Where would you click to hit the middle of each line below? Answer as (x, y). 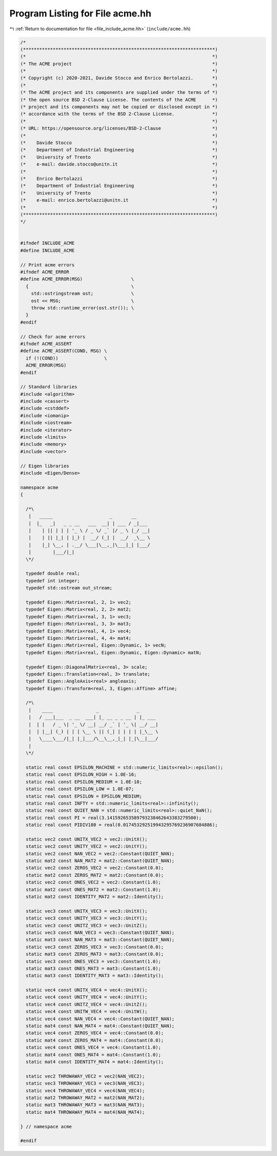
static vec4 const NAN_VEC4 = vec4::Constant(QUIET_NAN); (100, 1019)
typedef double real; (53, 574)
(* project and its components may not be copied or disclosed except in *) (119, 107)
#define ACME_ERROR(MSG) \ (77, 279)
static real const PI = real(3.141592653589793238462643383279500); (114, 818)
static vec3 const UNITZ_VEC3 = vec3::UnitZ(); (87, 925)
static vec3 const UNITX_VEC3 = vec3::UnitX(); (87, 911)
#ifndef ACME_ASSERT (46, 344)
